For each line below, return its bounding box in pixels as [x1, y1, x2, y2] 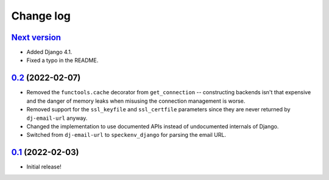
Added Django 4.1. [26, 49, 73, 56]
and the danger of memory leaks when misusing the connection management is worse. [26, 97, 246, 105]
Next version [11, 32, 61, 43]
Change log [11, 9, 71, 22]
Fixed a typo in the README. [26, 57, 99, 64]
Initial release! [26, 163, 62, 170]
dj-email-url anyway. [26, 114, 88, 122]
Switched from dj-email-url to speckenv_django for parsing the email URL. [26, 131, 227, 139]
